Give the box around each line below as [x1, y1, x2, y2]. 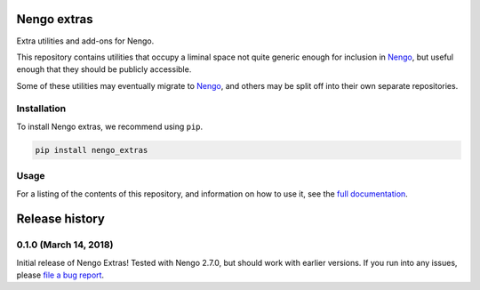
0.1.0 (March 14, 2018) [16, 238, 114, 251]
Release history [16, 212, 106, 227]
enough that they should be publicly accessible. [16, 64, 192, 75]
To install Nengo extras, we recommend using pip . [16, 121, 204, 132]
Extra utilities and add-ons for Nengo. [16, 36, 155, 46]
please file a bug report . [16, 270, 105, 280]
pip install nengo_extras [35, 145, 148, 155]
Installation [16, 102, 67, 115]
